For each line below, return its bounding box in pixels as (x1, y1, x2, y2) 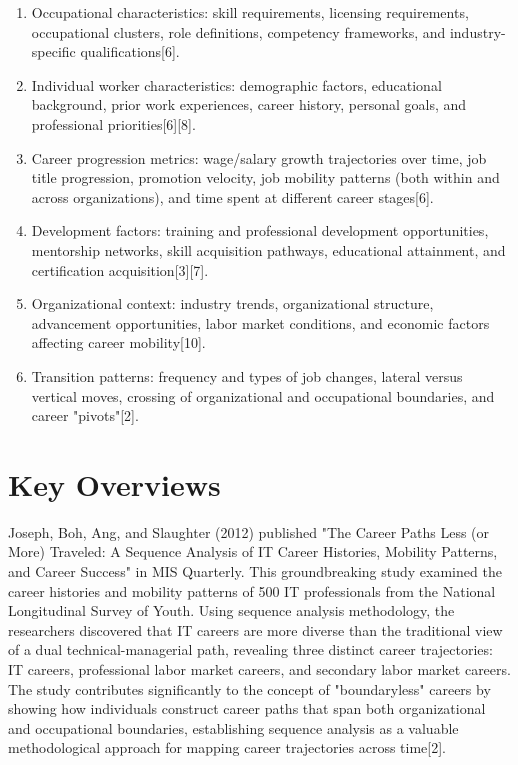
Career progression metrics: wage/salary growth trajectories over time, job (31, 147, 487, 168)
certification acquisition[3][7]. (31, 259, 209, 280)
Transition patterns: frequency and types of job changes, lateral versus (31, 365, 463, 386)
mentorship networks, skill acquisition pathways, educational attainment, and (31, 239, 506, 260)
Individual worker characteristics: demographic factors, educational (31, 74, 442, 95)
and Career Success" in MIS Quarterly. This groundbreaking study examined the (8, 561, 502, 581)
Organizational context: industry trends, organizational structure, (31, 293, 434, 314)
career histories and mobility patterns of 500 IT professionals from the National (8, 580, 496, 601)
